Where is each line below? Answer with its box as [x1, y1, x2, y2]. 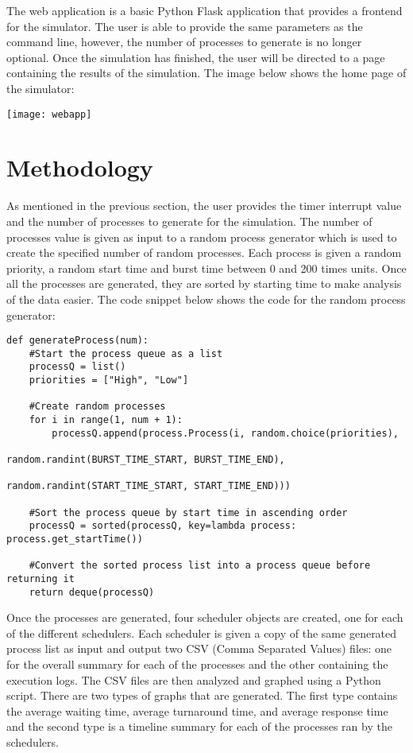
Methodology [6, 151, 153, 184]
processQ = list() [29, 361, 126, 373]
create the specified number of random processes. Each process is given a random [6, 244, 402, 261]
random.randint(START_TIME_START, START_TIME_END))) [6, 480, 291, 492]
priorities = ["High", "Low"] [29, 375, 189, 386]
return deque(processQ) [29, 586, 155, 598]
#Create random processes [29, 401, 166, 413]
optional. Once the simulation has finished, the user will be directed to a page [6, 49, 385, 65]
